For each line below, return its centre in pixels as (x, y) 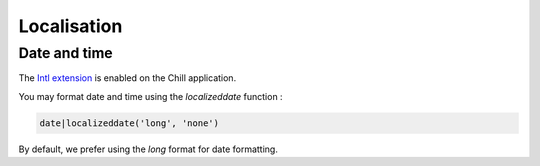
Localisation (70, 26)
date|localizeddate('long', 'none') (129, 123)
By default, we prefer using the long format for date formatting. (148, 149)
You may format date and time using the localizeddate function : (151, 96)
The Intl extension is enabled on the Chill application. (127, 78)
